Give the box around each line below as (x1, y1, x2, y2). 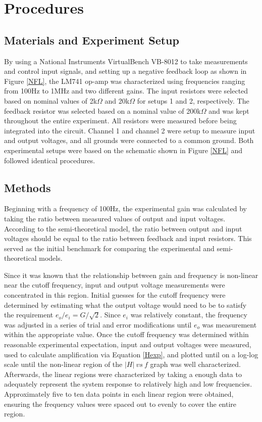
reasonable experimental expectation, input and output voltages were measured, (4, 339, 251, 350)
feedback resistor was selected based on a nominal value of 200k (4, 105, 201, 116)
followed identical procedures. (4, 155, 95, 165)
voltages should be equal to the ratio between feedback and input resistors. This (4, 233, 252, 244)
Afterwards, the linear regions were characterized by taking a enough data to (4, 368, 242, 379)
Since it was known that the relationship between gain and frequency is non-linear (4, 269, 258, 280)
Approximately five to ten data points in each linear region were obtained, (4, 389, 234, 399)
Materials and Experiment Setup (4, 32, 179, 48)
